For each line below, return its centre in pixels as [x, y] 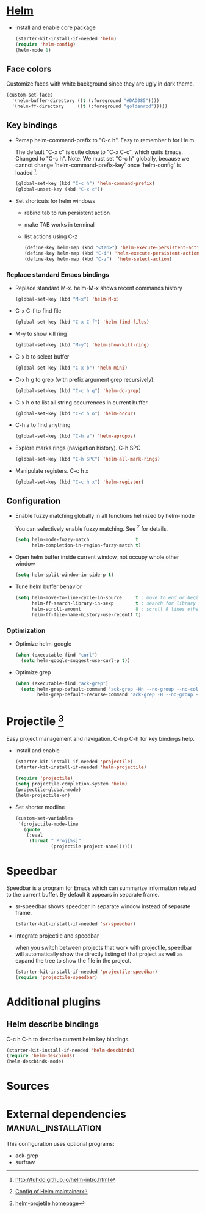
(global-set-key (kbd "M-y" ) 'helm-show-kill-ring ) [82, 345]
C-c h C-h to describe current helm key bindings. [68, 1039]
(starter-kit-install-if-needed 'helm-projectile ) [81, 767]
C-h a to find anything [43, 425]
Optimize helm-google [43, 643]
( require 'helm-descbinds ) [41, 1056]
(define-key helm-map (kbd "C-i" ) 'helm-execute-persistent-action [112, 253]
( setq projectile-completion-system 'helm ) [71, 784]
